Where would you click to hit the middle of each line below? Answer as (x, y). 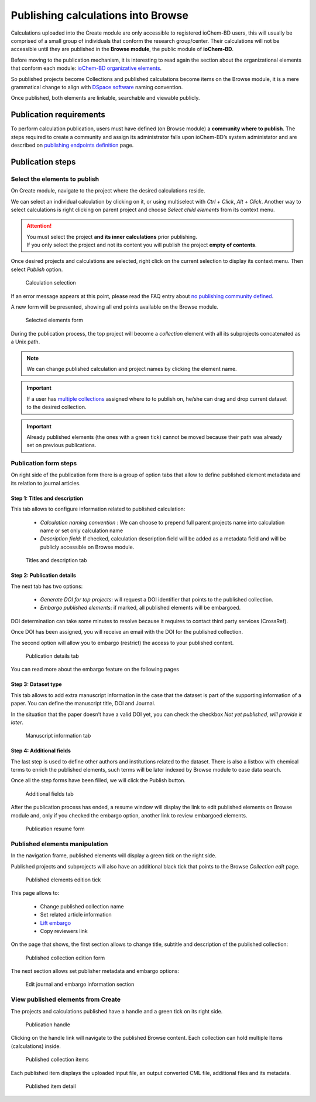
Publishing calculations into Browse (99, 15)
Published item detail (51, 1086)
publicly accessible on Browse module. (87, 547)
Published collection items (57, 1060)
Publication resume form (55, 829)
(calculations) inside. (36, 1046)
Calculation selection (51, 283)
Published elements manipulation (59, 844)
